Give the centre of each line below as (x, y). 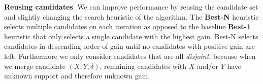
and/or (207, 66)
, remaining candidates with (143, 66)
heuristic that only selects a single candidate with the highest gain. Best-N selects (131, 36)
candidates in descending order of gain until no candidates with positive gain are (129, 46)
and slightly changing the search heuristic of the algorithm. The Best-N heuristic (131, 16)
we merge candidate (35, 66)
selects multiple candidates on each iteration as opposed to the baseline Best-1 (127, 26)
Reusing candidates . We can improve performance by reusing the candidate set (131, 7)
